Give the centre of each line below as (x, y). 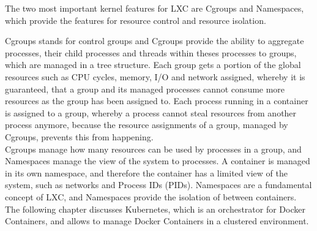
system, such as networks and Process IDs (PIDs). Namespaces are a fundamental (158, 185)
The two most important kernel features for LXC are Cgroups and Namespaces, (155, 8)
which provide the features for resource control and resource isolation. (136, 20)
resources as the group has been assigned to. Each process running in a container (157, 101)
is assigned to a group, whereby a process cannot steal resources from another (151, 112)
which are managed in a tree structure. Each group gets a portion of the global (153, 65)
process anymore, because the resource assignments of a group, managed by (147, 125)
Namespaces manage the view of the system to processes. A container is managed (158, 161)
